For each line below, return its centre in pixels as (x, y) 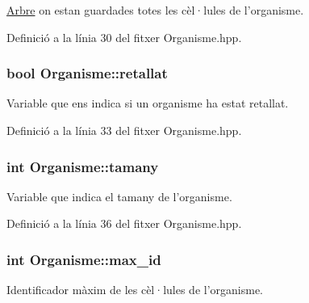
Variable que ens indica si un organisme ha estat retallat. (148, 103)
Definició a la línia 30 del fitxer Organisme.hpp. (124, 37)
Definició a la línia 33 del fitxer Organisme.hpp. (124, 130)
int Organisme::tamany (83, 166)
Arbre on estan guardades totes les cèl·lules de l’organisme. (155, 10)
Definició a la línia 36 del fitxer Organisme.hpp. (124, 223)
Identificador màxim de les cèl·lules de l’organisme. (135, 290)
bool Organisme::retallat (87, 73)
